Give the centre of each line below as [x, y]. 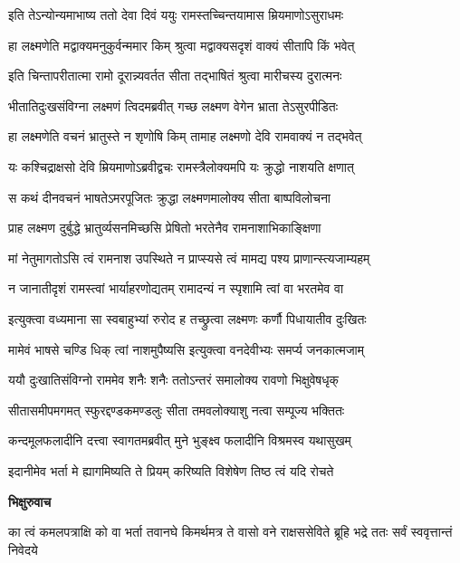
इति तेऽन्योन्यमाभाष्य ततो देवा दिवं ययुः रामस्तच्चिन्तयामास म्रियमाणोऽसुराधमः [176, 14]
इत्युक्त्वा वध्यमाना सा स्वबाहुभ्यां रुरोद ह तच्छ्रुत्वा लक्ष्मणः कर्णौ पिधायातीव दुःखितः [187, 318]
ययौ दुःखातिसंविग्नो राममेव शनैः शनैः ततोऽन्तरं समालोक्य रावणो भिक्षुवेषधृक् [174, 380]
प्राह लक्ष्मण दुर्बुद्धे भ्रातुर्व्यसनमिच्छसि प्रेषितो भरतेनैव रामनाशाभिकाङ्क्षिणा [165, 228]
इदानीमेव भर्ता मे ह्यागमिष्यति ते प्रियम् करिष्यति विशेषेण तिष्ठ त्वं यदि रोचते [171, 470]
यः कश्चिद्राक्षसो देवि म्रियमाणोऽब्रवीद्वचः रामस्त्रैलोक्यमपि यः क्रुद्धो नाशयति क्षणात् [181, 166]
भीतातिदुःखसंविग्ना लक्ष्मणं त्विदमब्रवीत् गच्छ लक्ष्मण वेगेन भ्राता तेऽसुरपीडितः [173, 105]
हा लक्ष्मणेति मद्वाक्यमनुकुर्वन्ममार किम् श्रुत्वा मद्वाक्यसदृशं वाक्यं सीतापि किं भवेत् [182, 45]
